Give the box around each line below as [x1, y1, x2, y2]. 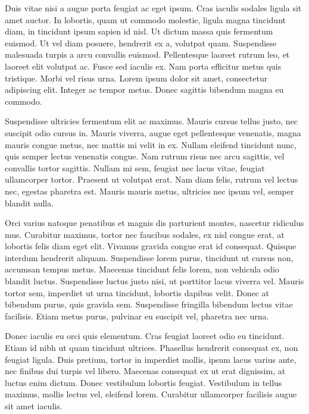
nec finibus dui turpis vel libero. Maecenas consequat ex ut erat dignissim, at [5, 365, 286, 377]
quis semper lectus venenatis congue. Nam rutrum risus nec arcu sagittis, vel [5, 150, 285, 162]
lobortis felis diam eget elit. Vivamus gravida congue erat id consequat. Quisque [5, 240, 296, 252]
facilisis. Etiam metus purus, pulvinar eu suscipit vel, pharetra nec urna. [5, 309, 269, 322]
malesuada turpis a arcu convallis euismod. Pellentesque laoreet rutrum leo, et [5, 48, 290, 61]
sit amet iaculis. [5, 400, 63, 412]
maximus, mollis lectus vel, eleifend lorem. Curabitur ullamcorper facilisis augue [5, 388, 297, 400]
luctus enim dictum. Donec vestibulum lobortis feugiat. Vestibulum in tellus [5, 376, 282, 388]
